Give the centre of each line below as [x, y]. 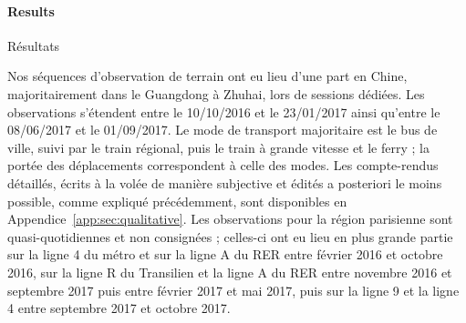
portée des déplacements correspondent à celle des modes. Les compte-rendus [223, 165]
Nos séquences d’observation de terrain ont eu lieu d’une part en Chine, [207, 76]
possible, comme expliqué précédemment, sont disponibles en [177, 201]
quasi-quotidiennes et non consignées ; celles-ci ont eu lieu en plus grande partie [230, 236]
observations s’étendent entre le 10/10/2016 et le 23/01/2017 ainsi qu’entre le [224, 111]
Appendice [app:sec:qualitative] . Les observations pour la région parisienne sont [230, 219]
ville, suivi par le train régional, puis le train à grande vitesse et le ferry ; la [218, 147]
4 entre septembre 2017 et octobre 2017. [119, 308]
